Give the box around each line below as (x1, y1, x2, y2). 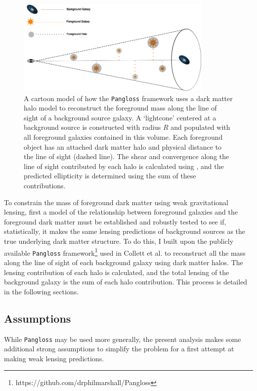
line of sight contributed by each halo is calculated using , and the (24, 161, 224, 171)
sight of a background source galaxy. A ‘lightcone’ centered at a (24, 112, 216, 122)
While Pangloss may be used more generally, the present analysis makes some (4, 334, 241, 344)
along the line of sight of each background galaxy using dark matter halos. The (4, 257, 243, 267)
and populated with (171, 122, 230, 132)
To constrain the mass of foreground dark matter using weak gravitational (4, 197, 229, 207)
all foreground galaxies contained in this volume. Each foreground (24, 132, 223, 142)
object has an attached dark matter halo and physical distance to (24, 141, 222, 152)
